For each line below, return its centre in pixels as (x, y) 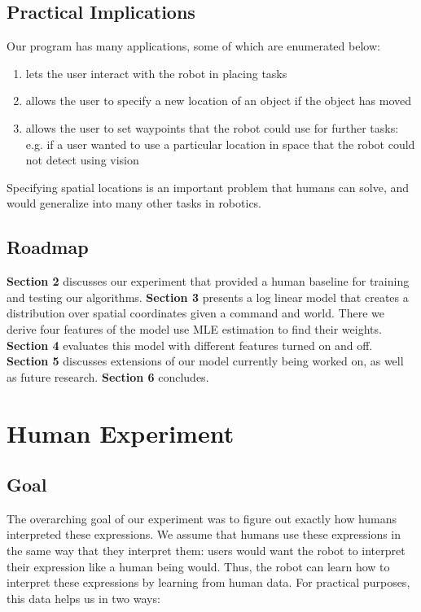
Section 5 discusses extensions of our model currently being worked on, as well (205, 361)
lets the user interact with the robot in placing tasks (156, 73)
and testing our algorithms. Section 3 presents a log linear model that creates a (208, 297)
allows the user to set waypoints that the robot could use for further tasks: (212, 127)
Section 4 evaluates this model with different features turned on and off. (190, 345)
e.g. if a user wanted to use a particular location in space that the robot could (220, 144)
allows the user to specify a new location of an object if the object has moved (218, 101)
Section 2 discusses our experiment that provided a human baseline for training (208, 281)
